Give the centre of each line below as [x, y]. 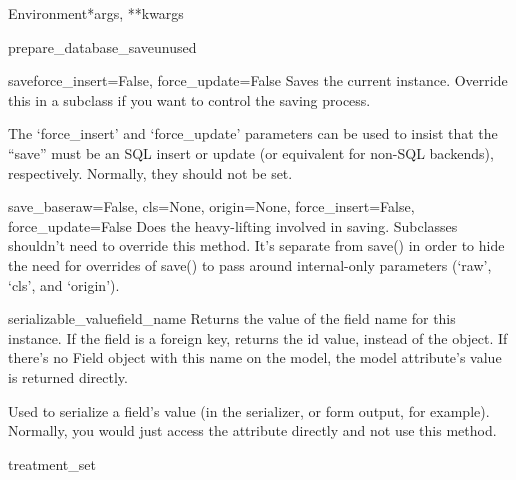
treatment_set [52, 463]
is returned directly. [68, 376]
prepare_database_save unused [102, 46]
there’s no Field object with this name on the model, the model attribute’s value [255, 357]
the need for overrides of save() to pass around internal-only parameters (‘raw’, [250, 264]
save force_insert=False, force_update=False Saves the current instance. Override [258, 80]
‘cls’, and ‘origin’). [64, 284]
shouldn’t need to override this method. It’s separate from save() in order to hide [256, 245]
